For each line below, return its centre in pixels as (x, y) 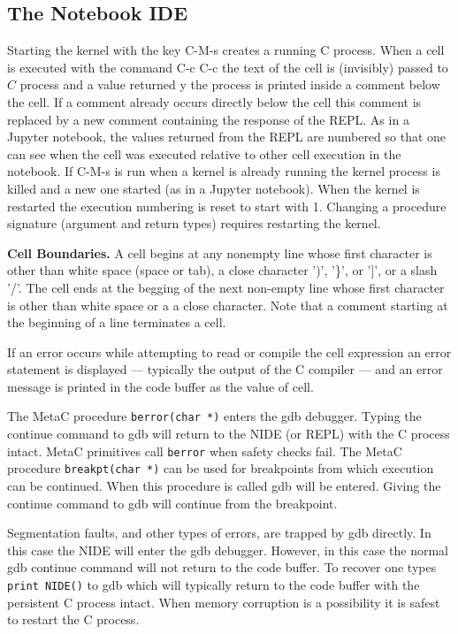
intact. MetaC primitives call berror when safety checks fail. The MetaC (205, 451)
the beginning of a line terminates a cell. (117, 322)
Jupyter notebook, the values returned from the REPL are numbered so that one (227, 137)
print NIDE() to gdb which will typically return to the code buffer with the (214, 585)
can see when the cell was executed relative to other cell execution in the (204, 153)
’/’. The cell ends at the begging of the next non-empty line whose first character (226, 287)
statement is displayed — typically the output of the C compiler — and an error (225, 369)
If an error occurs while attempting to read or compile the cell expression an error (229, 351)
